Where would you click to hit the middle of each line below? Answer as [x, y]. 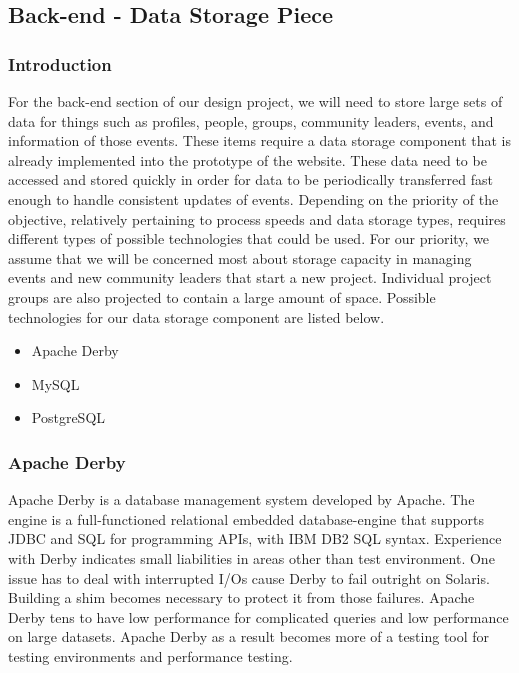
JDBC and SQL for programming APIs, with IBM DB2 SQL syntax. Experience [255, 538]
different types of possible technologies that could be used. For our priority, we [249, 238]
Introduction [60, 63]
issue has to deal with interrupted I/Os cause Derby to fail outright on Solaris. [249, 577]
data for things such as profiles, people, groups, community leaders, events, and [251, 120]
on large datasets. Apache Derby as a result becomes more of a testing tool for [249, 636]
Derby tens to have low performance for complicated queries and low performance [258, 616]
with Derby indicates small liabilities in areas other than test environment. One [251, 557]
